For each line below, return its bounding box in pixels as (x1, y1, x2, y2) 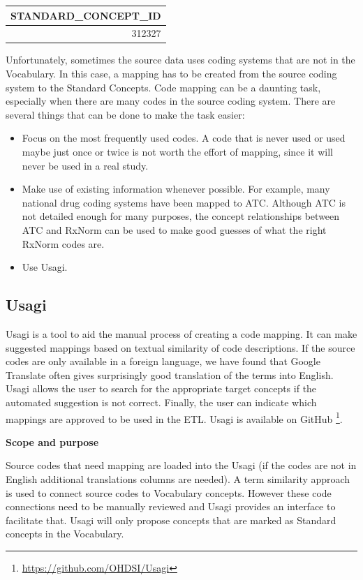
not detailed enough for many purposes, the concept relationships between (22, 209, 340, 223)
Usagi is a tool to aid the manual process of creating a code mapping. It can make (6, 326, 357, 341)
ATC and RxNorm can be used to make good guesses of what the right (22, 222, 327, 237)
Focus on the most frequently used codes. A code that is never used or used (22, 131, 346, 145)
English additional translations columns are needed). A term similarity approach (6, 471, 350, 486)
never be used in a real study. (22, 158, 149, 172)
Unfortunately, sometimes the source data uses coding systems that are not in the (6, 52, 355, 67)
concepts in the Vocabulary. (6, 526, 124, 541)
